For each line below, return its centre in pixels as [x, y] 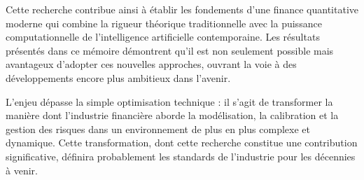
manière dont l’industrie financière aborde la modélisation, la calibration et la [172, 115]
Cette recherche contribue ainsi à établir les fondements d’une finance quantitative [182, 9]
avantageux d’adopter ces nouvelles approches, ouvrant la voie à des [151, 64]
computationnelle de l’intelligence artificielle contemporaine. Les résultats [163, 37]
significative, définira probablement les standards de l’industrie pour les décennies [181, 156]
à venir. [22, 170]
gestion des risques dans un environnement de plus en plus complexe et [158, 129]
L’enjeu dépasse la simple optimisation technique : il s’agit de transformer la [169, 101]
